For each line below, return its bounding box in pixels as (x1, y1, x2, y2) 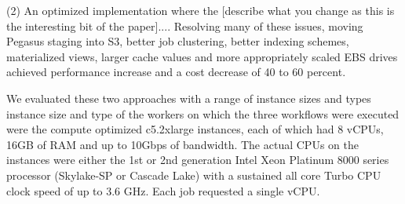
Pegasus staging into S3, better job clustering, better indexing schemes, (6, 33, 349, 49)
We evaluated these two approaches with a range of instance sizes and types (6, 89, 371, 106)
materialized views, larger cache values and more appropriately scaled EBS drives (6, 48, 398, 64)
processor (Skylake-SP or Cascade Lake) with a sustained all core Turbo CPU (6, 166, 381, 183)
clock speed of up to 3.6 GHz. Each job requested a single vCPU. (6, 182, 320, 199)
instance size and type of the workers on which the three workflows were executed (6, 105, 400, 122)
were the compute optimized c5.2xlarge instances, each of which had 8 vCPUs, (6, 121, 384, 137)
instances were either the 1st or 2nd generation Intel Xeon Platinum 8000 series (6, 151, 389, 168)
